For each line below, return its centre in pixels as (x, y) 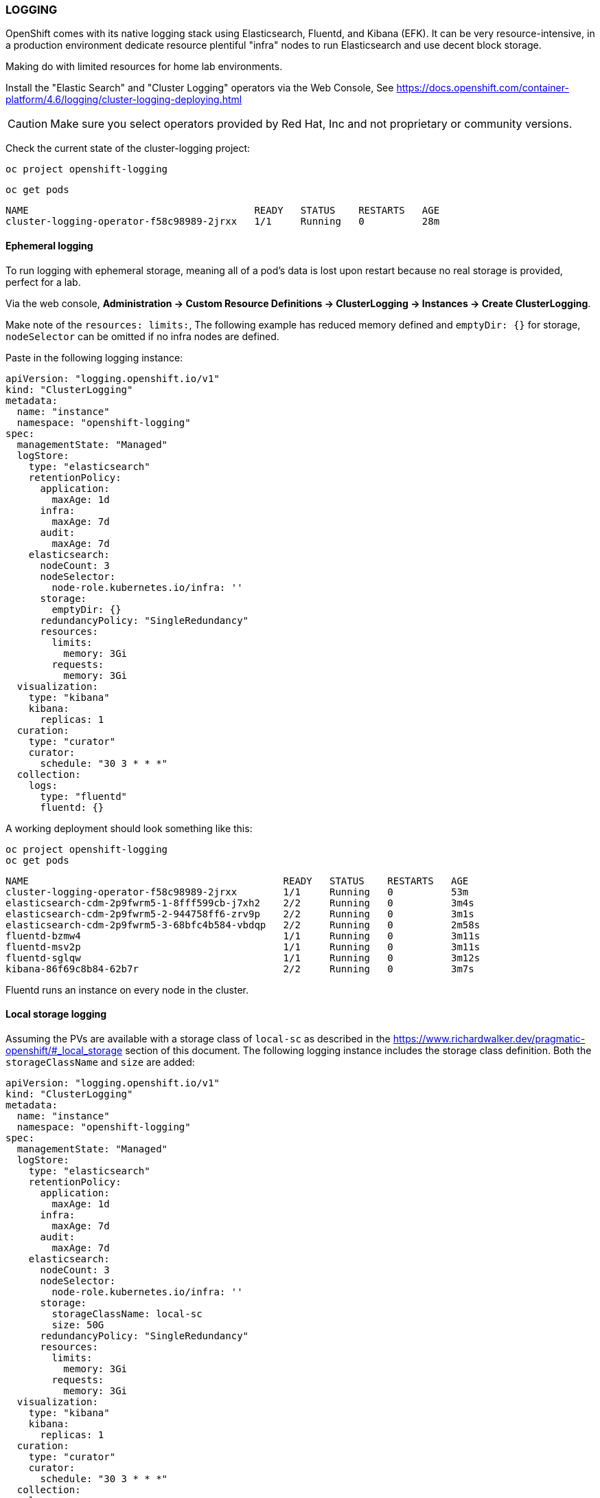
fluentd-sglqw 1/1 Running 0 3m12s (243, 958)
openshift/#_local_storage (64, 1050)
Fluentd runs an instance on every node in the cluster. (127, 990)
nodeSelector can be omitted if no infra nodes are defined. (142, 336)
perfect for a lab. (43, 282)
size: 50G (78, 1324)
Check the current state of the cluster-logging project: (128, 148)
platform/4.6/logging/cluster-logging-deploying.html (124, 100)
